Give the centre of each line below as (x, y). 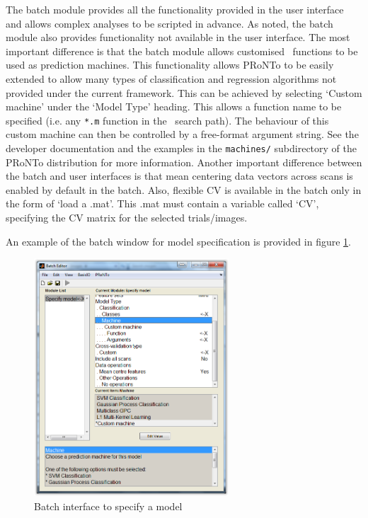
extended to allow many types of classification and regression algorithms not (171, 78)
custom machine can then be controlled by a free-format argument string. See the (182, 134)
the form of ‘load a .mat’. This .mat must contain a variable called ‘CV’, (162, 203)
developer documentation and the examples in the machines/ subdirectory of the (182, 148)
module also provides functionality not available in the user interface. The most (178, 37)
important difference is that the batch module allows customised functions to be (182, 51)
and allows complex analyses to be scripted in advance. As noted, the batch (169, 23)
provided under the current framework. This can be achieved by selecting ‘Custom (184, 92)
